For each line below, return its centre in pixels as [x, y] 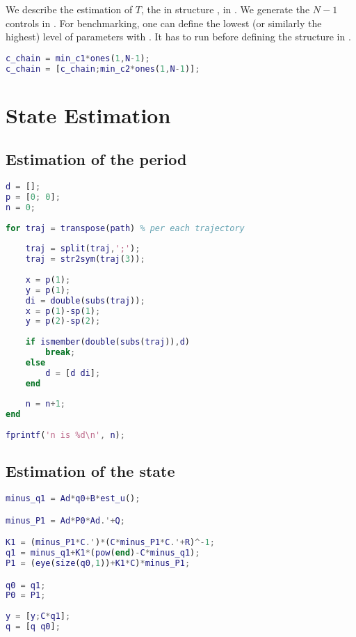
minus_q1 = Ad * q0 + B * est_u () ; [73, 499]
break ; [60, 353]
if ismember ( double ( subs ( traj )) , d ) [108, 342]
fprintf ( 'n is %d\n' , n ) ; [65, 435]
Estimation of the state [90, 471]
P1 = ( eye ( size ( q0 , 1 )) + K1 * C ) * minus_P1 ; [98, 563]
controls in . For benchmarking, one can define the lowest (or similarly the [164, 23]
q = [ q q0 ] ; [33, 627]
